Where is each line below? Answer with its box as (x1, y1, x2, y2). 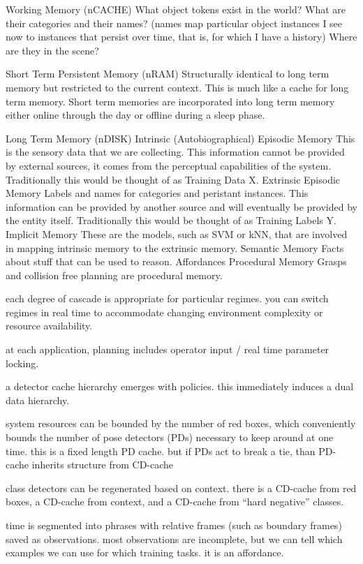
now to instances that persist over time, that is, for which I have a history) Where (6, 29, 357, 44)
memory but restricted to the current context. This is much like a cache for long (6, 80, 349, 94)
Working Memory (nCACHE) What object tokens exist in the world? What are (6, 2, 346, 16)
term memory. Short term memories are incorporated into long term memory (6, 94, 335, 108)
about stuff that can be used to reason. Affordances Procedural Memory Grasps (6, 254, 347, 269)
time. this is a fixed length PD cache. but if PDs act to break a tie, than (6, 443, 316, 458)
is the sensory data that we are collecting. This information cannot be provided (6, 144, 345, 159)
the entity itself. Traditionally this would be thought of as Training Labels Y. (6, 213, 336, 228)
